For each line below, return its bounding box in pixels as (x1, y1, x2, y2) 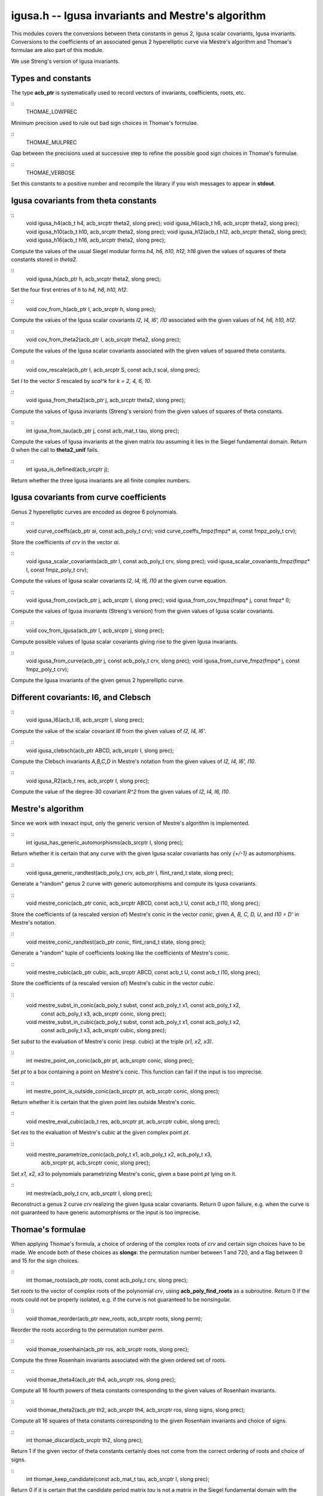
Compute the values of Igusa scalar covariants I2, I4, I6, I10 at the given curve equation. (11, 577, 227, 585)
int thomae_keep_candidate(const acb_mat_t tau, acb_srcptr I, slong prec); (26, 1475, 209, 1482)
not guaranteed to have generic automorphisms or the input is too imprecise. (11, 1209, 200, 1216)
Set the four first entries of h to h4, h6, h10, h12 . (11, 286, 128, 293)
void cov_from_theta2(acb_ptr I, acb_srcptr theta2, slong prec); (26, 336, 181, 343)
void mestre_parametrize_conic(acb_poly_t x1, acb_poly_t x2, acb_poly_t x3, (26, 1151, 212, 1158)
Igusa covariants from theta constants (11, 195, 157, 206)
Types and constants (11, 73, 92, 83)
